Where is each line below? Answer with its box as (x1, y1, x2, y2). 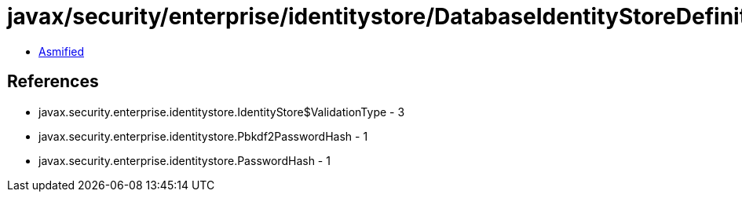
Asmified (38, 44, 85, 58)
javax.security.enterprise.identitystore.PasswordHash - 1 (38, 153, 331, 167)
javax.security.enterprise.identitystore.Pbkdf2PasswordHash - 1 (38, 129, 368, 143)
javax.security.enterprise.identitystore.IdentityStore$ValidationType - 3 (38, 104, 405, 119)
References (7, 71, 99, 92)
